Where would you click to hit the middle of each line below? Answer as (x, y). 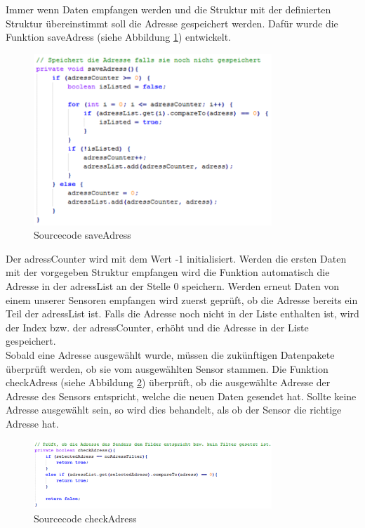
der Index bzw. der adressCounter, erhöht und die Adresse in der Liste (157, 327)
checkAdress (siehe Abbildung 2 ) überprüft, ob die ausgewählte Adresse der (168, 382)
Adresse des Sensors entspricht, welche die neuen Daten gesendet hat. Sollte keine (181, 396)
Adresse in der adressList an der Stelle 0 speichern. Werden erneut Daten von (173, 285)
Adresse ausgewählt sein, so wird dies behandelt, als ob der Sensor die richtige (174, 410)
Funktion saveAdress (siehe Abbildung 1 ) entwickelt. (118, 37)
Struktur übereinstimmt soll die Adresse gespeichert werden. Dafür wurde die (172, 23)
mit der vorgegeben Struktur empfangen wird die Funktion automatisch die (168, 272)
